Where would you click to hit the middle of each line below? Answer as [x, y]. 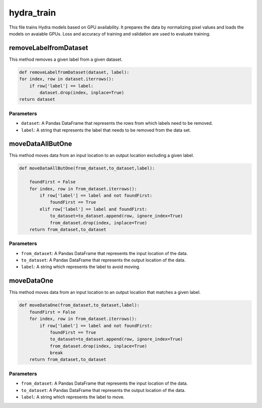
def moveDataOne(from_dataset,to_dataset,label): [79, 305]
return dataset [37, 99]
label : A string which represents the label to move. [73, 397]
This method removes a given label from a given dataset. [66, 59]
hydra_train [33, 13]
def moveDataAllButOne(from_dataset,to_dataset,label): [87, 168]
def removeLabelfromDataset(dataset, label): [74, 72]
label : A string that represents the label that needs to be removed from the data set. [106, 130]
